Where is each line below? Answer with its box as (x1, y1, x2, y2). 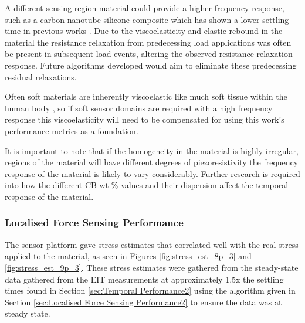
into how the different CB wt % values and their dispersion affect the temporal (5, 179, 289, 191)
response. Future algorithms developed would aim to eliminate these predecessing (5, 59, 297, 71)
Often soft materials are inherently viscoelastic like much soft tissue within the (5, 90, 287, 103)
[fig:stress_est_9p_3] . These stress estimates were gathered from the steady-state (5, 261, 299, 273)
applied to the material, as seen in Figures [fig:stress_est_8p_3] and (5, 250, 252, 262)
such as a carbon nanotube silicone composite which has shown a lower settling (5, 13, 289, 25)
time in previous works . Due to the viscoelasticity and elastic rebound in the (5, 25, 283, 37)
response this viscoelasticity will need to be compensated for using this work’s (5, 113, 284, 125)
